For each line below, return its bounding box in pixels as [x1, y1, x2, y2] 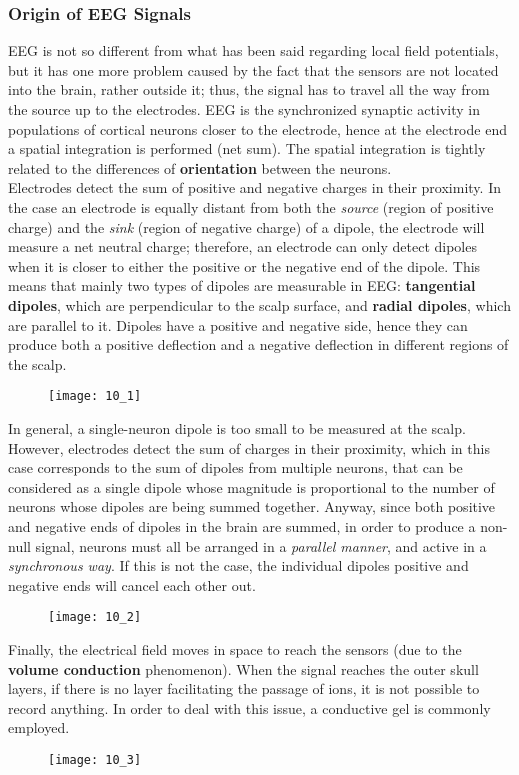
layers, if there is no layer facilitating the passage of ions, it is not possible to [8, 678, 480, 699]
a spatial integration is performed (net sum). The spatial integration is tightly [8, 138, 486, 159]
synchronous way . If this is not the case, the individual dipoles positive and [8, 555, 469, 576]
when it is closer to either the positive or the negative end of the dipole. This [8, 255, 481, 276]
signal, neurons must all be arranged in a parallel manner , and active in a [35, 535, 487, 556]
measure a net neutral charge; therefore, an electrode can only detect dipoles [8, 236, 477, 257]
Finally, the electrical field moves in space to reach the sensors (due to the [8, 638, 462, 659]
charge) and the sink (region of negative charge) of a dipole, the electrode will [8, 216, 485, 237]
